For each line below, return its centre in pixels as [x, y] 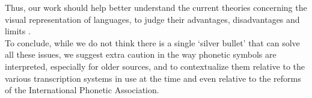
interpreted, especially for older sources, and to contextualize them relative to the [155, 66]
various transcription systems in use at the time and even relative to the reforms [153, 78]
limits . [18, 31]
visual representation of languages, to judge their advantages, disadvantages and [152, 19]
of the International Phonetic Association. [82, 90]
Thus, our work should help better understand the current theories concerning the [156, 7]
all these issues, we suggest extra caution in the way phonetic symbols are [141, 54]
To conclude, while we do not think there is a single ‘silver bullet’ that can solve [152, 42]
